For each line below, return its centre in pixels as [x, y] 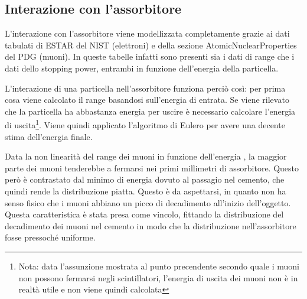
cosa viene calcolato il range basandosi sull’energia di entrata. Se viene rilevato [147, 100]
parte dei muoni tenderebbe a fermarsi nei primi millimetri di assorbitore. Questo [152, 168]
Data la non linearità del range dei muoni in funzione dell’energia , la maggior [146, 156]
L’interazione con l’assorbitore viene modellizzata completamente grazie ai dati [147, 33]
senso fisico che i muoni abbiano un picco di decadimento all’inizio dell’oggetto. [148, 202]
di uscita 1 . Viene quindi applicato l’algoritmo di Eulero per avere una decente [145, 124]
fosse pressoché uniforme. [50, 237]
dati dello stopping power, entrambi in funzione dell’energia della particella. [142, 68]
